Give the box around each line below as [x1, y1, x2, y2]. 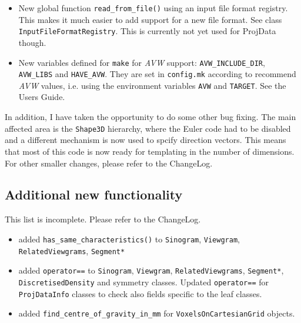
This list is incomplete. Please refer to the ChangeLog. [5, 213, 201, 225]
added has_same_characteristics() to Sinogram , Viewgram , [18, 232, 240, 245]
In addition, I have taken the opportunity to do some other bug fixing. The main [5, 111, 296, 123]
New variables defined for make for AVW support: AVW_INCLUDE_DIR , [18, 56, 265, 68]
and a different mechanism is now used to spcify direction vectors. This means [5, 134, 286, 146]
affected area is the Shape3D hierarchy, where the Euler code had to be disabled [5, 122, 291, 134]
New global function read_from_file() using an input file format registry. [18, 2, 288, 14]
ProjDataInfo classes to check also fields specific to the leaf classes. [18, 287, 262, 299]
